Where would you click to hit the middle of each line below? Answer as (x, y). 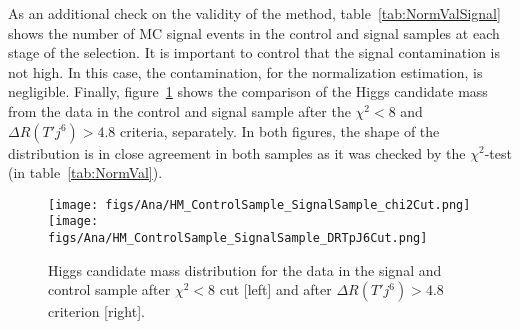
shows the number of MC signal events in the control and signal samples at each (254, 32)
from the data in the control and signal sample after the (179, 110)
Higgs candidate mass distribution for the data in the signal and (245, 269)
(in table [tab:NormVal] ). (85, 172)
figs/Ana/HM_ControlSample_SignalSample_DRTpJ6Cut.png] (238, 238)
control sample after (109, 289)
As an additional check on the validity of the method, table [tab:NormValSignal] (254, 13)
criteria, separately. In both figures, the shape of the (280, 130)
